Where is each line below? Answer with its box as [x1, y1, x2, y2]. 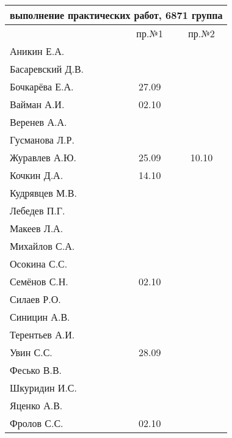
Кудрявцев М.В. [10, 186, 77, 200]
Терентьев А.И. [10, 327, 75, 341]
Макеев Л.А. [10, 221, 63, 235]
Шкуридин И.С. [10, 381, 77, 395]
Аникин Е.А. [10, 44, 65, 58]
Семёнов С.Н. [10, 274, 68, 288]
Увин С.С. [10, 345, 53, 359]
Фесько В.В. [10, 363, 62, 377]
